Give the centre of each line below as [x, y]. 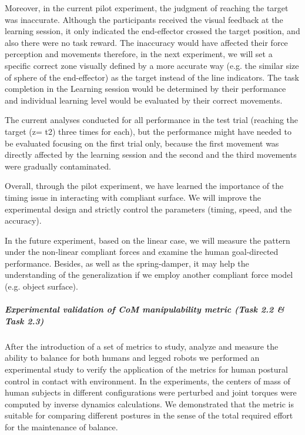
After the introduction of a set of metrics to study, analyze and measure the [142, 346]
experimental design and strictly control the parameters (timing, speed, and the [148, 209]
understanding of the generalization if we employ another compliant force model [149, 275]
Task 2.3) [24, 321]
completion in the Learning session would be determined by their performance [145, 89]
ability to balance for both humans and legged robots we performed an [132, 358]
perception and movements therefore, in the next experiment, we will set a [139, 54]
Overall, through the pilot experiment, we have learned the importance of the [144, 186]
